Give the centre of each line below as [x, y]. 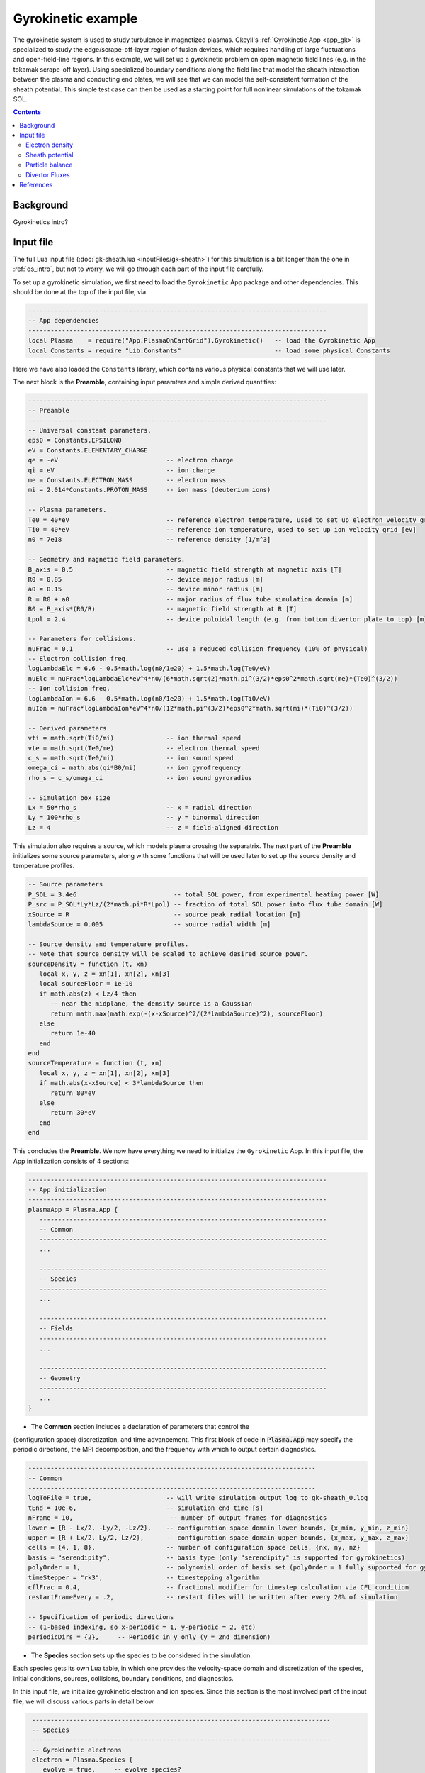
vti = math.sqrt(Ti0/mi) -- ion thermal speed [135, 738]
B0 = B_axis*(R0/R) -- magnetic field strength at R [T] [163, 609]
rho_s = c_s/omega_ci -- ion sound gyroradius [140, 778]
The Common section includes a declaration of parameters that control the [140, 1426]
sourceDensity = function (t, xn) [88, 964]
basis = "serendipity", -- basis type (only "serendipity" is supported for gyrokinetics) [216, 1557]
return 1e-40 [73, 1033]
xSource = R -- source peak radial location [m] [164, 914]
